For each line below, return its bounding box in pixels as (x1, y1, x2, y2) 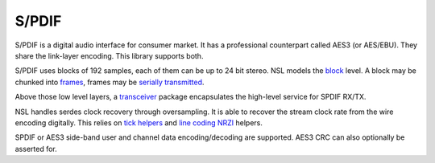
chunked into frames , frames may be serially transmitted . (14, 77, 205, 87)
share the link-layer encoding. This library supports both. (14, 51, 204, 60)
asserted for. (14, 144, 58, 153)
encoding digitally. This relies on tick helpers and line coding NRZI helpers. (14, 117, 263, 128)
